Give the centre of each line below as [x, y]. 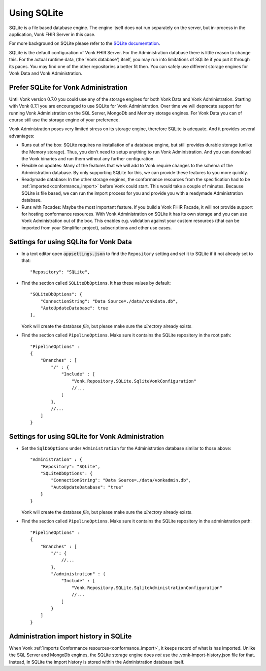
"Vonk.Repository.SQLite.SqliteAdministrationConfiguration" [147, 588]
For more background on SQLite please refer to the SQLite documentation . [84, 43]
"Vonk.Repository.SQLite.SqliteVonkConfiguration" [134, 381]
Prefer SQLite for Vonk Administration [68, 87]
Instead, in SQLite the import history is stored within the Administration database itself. [97, 662]
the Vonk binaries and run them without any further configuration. [88, 158]
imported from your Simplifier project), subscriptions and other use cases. [97, 227]
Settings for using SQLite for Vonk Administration [87, 436]
